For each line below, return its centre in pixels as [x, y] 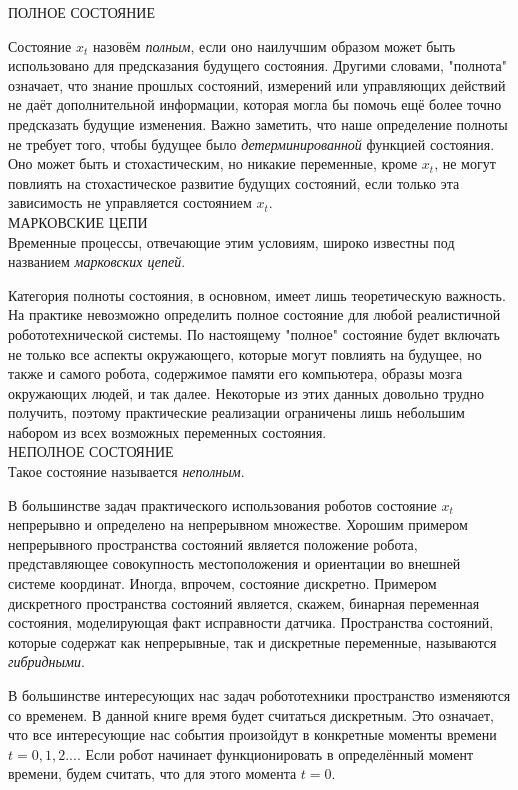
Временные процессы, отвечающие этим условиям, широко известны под [231, 241]
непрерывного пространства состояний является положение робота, [213, 543]
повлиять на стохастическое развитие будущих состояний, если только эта [234, 182]
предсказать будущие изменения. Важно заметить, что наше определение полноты [258, 123]
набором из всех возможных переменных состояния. [167, 431]
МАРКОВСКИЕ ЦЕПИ [78, 221]
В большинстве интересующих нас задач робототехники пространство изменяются [259, 695]
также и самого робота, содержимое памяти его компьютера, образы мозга [235, 373]
